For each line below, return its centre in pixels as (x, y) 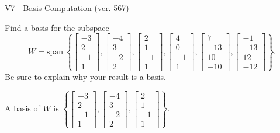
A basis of (23, 108)
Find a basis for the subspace (57, 27)
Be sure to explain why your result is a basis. (86, 76)
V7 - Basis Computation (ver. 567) (67, 8)
